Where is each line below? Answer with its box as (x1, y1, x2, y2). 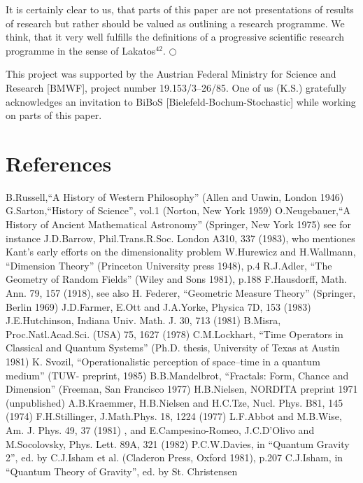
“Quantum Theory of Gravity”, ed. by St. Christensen (6, 463, 238, 478)
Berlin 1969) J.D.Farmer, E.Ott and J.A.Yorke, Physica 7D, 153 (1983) (6, 299, 311, 314)
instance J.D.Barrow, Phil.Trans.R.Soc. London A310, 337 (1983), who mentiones (6, 230, 355, 245)
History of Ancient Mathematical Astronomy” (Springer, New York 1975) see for (6, 217, 351, 232)
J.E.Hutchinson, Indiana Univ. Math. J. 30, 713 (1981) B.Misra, (6, 313, 281, 328)
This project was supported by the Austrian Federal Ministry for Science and (6, 66, 336, 81)
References (6, 148, 112, 177)
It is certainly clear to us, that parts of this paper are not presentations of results (6, 2, 354, 16)
